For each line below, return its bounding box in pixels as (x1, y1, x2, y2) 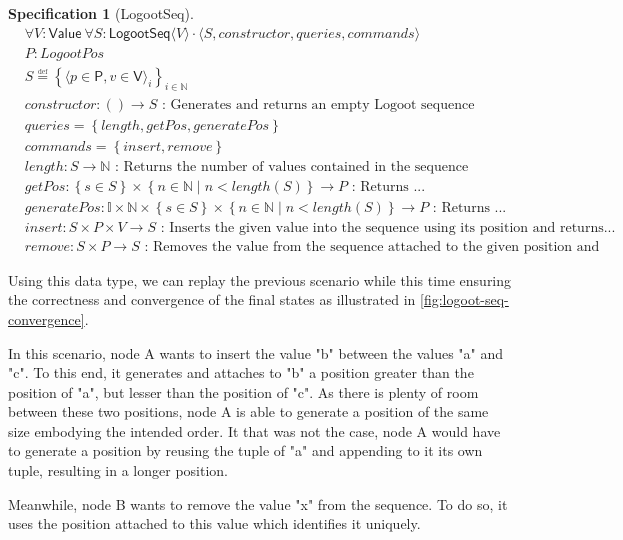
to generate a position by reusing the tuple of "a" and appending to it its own (8, 440, 483, 461)
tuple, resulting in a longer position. (8, 460, 228, 481)
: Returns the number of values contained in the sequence (115, 159, 469, 174)
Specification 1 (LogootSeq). (8, 3, 194, 23)
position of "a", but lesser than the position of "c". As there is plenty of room (8, 381, 479, 402)
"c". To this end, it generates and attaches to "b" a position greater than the (8, 362, 474, 383)
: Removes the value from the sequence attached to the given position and (144, 239, 600, 254)
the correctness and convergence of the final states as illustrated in (8, 289, 416, 310)
